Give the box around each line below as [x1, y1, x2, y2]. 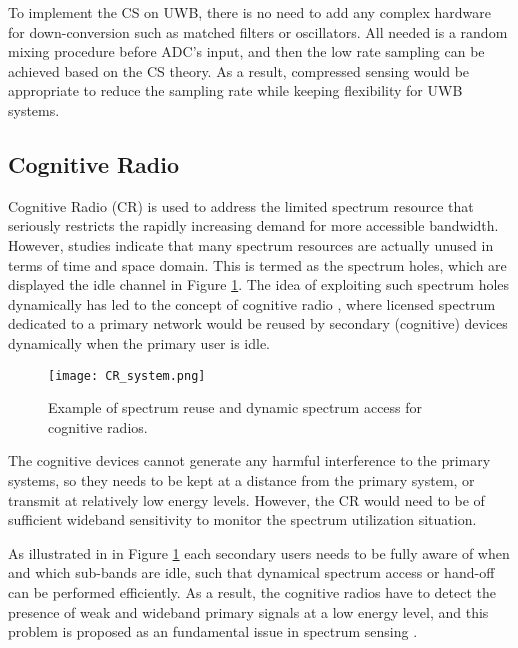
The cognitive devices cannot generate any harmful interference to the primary [8, 450, 491, 471]
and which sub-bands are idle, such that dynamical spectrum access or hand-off [8, 562, 495, 583]
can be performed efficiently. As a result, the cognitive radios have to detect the [8, 581, 497, 602]
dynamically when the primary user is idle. [8, 332, 271, 353]
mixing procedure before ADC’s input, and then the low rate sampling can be [8, 41, 485, 62]
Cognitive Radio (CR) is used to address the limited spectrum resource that [8, 195, 474, 216]
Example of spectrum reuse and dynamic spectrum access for [48, 397, 423, 418]
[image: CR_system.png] [48, 368, 206, 383]
